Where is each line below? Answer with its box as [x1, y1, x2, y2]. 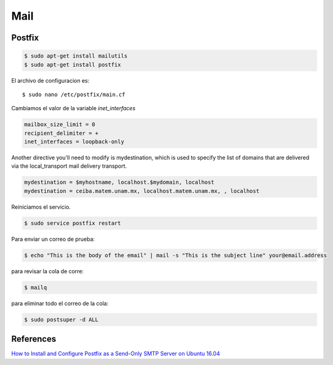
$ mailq [24, 284, 47, 291]
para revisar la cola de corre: [11, 267, 84, 275]
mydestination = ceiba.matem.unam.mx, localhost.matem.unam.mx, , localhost [24, 187, 260, 194]
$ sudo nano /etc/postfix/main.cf [22, 91, 125, 98]
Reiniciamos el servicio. [11, 203, 71, 211]
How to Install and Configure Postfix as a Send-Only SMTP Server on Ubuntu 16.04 [11, 350, 220, 358]
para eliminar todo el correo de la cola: [11, 299, 109, 307]
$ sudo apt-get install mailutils [24, 53, 128, 59]
